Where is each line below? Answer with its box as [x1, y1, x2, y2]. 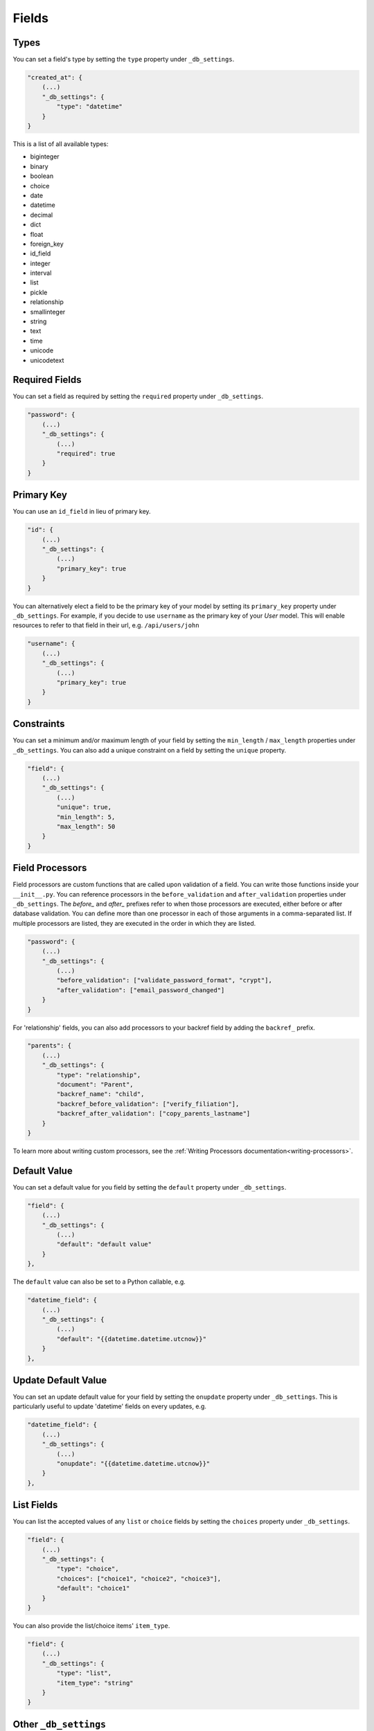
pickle [30, 288, 48, 296]
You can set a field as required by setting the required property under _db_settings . [12, 392, 264, 401]
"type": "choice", [56, 1565, 119, 1573]
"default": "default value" [56, 1240, 152, 1248]
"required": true [56, 450, 116, 458]
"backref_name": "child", [56, 1091, 145, 1098]
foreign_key [30, 240, 64, 248]
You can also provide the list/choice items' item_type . [12, 1621, 170, 1630]
